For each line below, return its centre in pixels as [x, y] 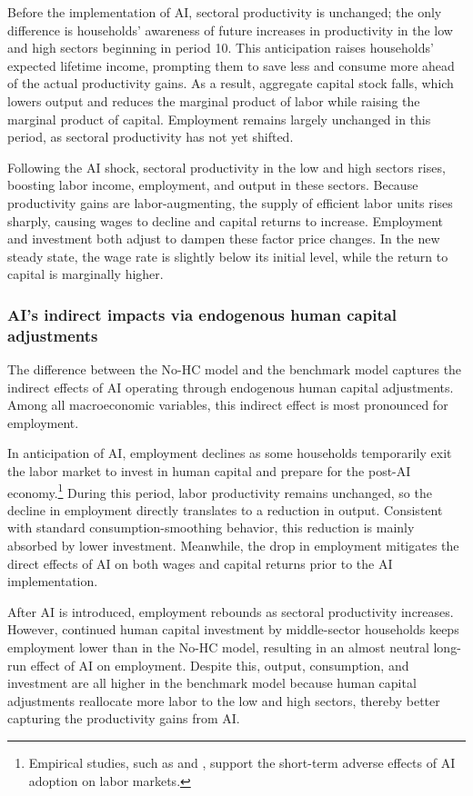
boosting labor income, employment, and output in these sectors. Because [213, 185]
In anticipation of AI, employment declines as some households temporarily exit [230, 453]
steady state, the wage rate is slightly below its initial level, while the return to [228, 256]
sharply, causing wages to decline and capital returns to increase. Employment [226, 220]
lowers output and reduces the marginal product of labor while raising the [214, 100]
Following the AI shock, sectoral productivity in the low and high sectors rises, [226, 167]
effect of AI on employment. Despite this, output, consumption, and [220, 665]
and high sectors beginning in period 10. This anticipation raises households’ [221, 48]
